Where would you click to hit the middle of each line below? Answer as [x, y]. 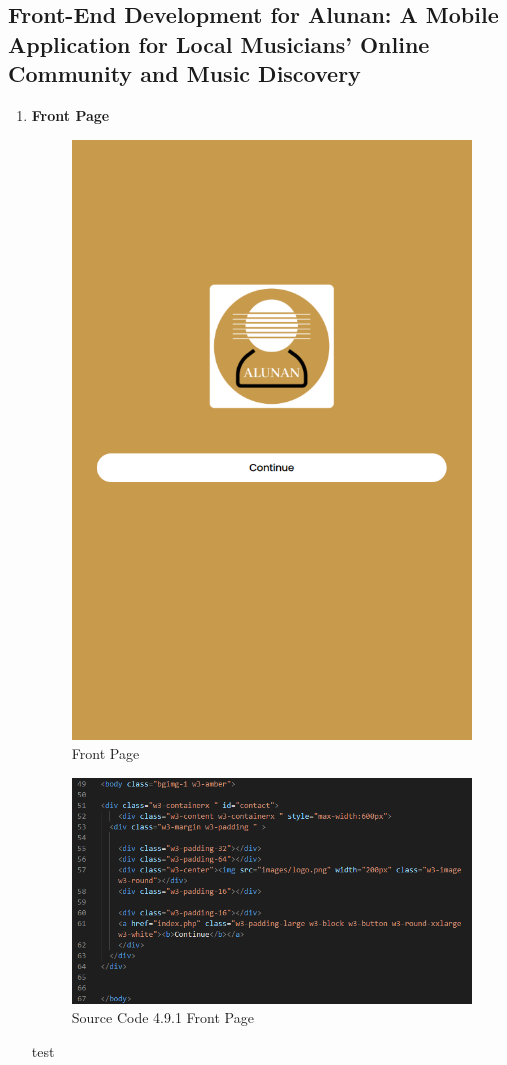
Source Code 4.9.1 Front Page [162, 1017]
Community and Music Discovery [184, 73]
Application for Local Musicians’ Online [219, 43]
